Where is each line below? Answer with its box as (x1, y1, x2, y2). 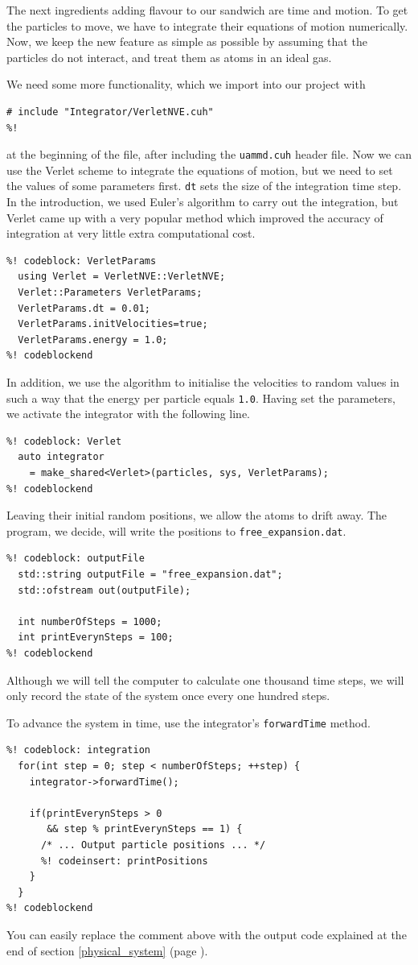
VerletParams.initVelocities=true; (18, 318, 208, 330)
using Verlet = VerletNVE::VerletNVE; (18, 271, 226, 283)
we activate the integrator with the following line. (6, 405, 251, 422)
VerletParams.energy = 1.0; (18, 333, 168, 346)
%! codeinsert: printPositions (40, 855, 208, 867)
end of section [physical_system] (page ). (6, 942, 208, 959)
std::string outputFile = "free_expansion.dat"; (18, 569, 283, 581)
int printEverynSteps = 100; (18, 632, 174, 644)
